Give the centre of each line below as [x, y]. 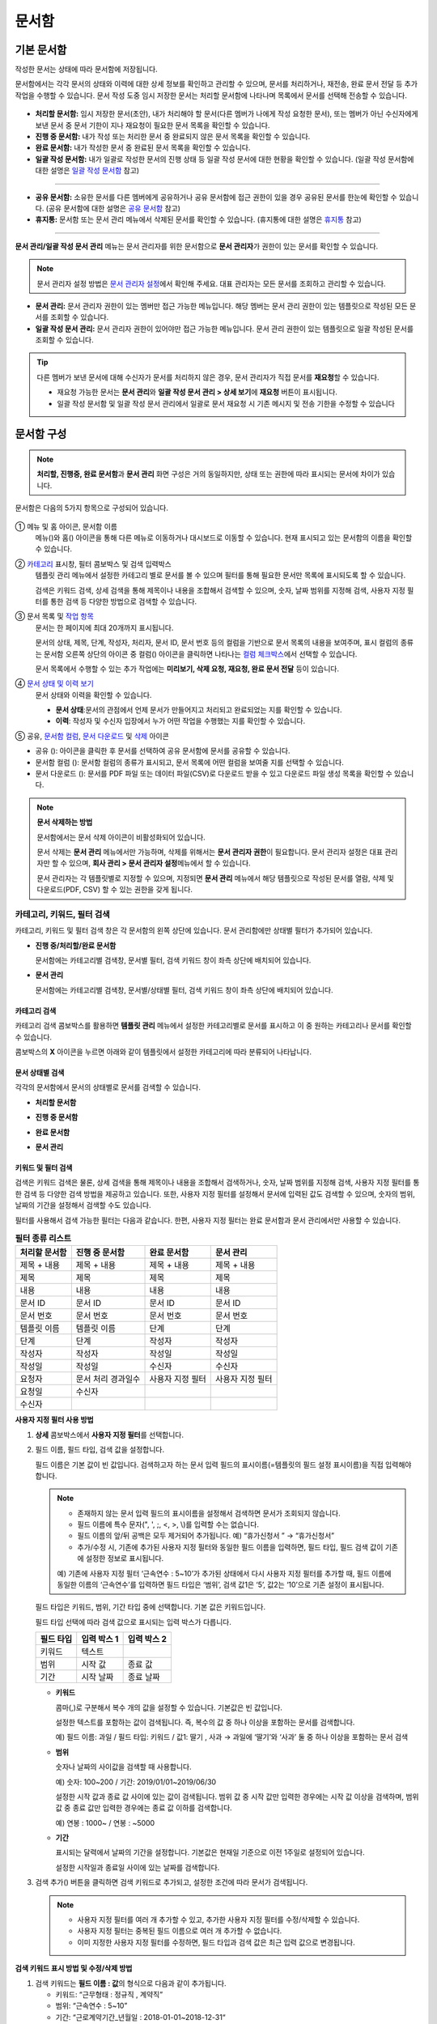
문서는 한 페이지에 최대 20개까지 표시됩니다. [104, 627]
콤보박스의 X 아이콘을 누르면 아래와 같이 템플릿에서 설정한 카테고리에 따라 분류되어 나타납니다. [163, 1052]
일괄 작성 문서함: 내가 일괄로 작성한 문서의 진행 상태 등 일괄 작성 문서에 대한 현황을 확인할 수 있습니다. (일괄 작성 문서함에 [225, 159]
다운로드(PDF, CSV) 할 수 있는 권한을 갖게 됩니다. [115, 890]
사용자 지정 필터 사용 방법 [54, 1420]
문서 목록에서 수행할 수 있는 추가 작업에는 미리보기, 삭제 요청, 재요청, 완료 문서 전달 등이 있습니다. [187, 669]
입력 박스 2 [147, 1639]
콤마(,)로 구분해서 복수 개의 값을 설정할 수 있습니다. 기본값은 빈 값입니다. [169, 1707]
